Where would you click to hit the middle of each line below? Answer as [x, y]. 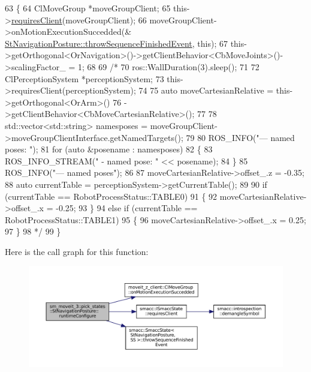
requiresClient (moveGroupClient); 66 [79, 19]
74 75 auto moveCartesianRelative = [206, 90]
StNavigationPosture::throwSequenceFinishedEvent [99, 43]
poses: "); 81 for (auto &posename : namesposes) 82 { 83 [109, 149]
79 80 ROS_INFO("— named [240, 137]
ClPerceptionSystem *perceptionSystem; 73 [84, 78]
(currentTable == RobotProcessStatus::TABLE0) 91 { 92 [111, 196]
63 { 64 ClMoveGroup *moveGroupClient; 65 [88, 8]
